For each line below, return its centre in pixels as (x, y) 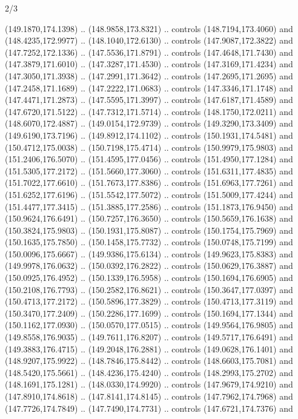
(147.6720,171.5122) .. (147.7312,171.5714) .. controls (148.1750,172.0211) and (149, 111)
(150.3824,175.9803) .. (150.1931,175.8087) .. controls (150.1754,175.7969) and (149, 230)
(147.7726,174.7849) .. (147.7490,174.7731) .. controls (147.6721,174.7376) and (149, 408)
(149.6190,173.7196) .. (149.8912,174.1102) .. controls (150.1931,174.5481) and (149, 135)
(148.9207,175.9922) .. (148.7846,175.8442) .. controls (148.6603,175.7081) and (149, 361)
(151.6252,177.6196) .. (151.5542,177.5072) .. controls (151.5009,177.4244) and (149, 194)
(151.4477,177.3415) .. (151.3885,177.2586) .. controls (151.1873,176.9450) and (149, 206)
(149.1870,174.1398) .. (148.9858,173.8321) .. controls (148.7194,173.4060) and (149, 28)
